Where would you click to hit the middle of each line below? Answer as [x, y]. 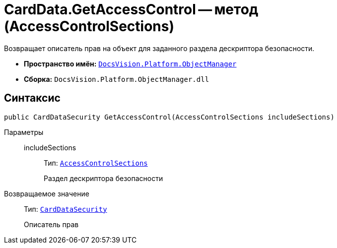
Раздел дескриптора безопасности [103, 178]
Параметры [24, 132]
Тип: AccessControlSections [96, 163]
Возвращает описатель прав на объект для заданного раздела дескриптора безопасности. [159, 48]
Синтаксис [32, 98]
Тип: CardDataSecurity [66, 209]
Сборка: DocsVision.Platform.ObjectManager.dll [117, 79]
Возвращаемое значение [47, 193]
